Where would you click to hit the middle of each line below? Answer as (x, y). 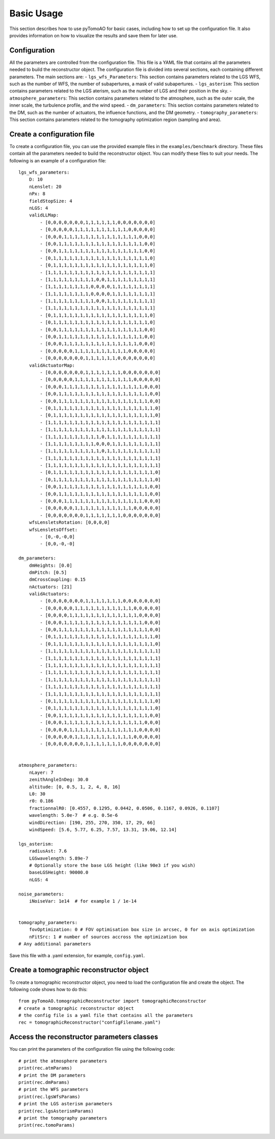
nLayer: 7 (41, 772)
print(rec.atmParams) (45, 1068)
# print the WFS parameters (53, 1089)
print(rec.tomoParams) (47, 1125)
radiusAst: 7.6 (48, 851)
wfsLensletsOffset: (53, 529)
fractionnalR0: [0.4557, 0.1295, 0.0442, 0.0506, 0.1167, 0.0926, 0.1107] (124, 808)
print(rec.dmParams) (44, 1082)
